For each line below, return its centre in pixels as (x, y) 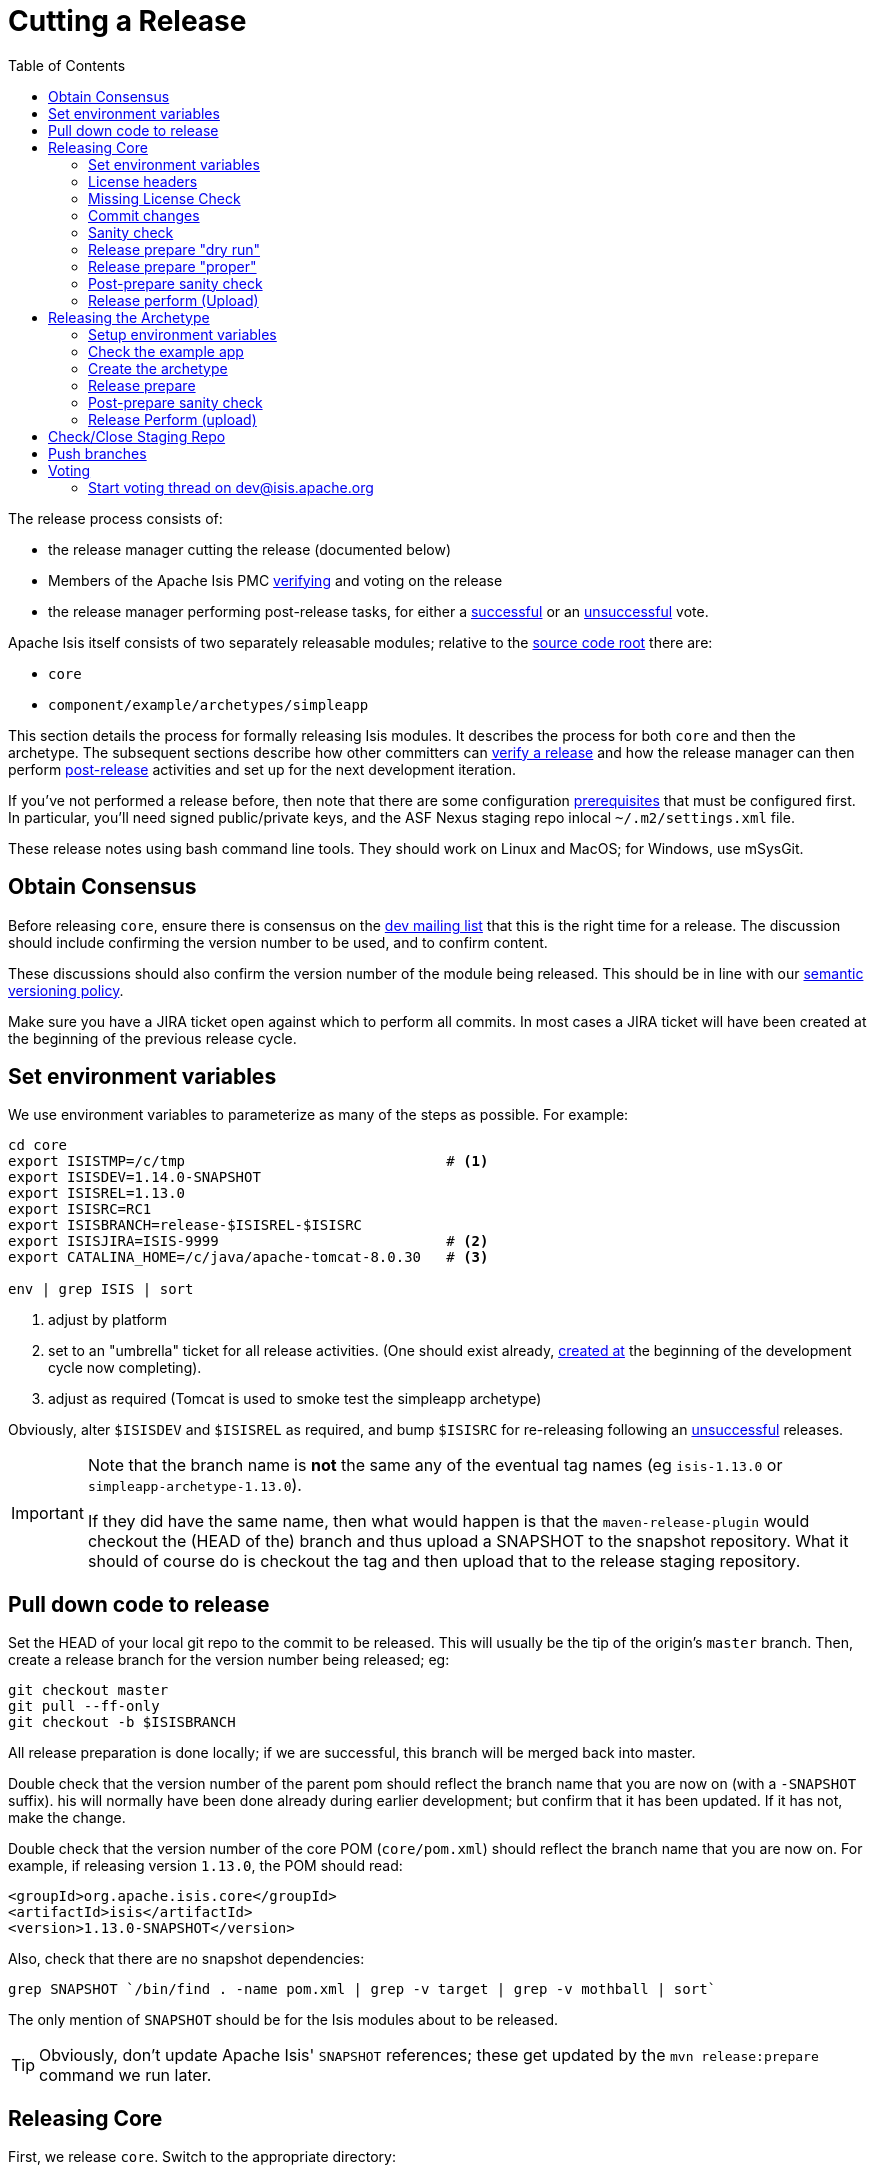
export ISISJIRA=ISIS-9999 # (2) (248, 1241)
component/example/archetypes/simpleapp (208, 704)
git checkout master (88, 1690)
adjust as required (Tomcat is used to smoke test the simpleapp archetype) (295, 1399)
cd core (38, 1145)
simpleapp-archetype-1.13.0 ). (194, 1485)
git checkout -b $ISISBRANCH (122, 1722)
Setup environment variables (182, 334)
